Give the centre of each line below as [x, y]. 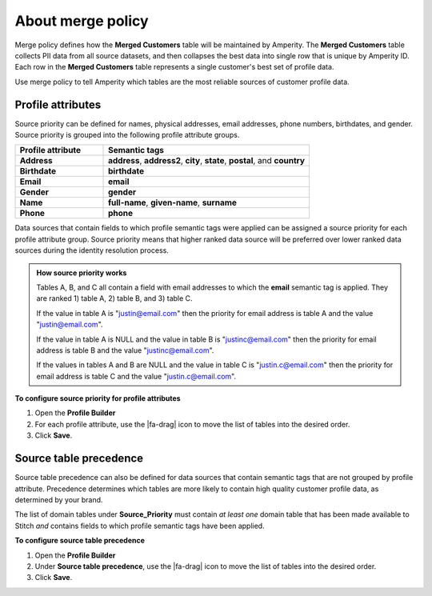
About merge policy [82, 21]
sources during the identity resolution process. [92, 250]
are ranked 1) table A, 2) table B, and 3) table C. [114, 298]
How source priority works [82, 273]
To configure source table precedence [80, 541]
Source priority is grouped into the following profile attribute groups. [127, 135]
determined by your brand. [59, 499]
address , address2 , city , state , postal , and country [207, 161]
